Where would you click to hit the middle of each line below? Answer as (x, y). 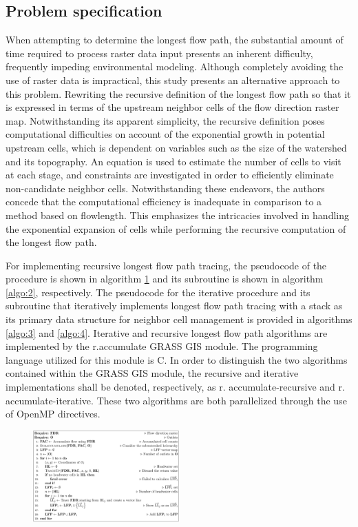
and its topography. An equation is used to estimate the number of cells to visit (173, 161)
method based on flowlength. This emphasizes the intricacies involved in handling (177, 215)
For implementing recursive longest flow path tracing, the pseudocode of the (166, 265)
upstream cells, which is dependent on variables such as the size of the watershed (176, 147)
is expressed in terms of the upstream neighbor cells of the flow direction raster (172, 107)
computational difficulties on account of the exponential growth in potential (165, 134)
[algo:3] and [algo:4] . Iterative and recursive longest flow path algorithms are (167, 332)
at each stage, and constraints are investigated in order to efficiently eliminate (170, 175)
